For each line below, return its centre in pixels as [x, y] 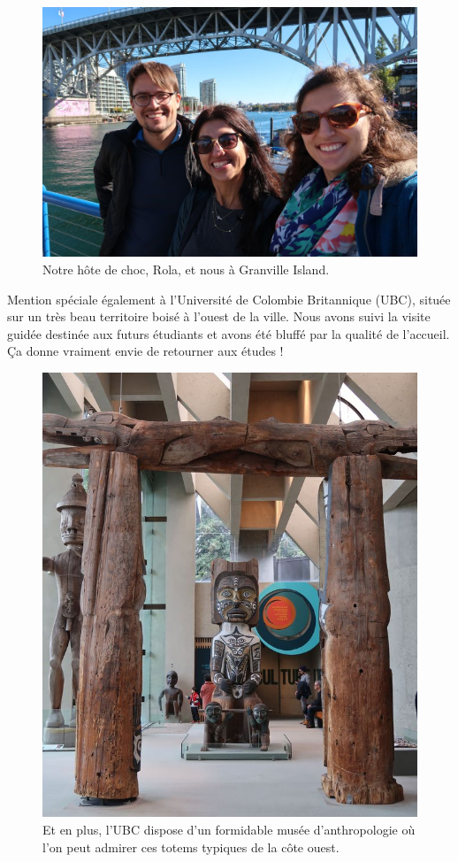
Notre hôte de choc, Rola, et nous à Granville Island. [186, 269]
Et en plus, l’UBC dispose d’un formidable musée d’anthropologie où [229, 830]
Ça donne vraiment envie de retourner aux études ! [145, 351]
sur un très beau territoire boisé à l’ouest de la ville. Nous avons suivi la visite [219, 316]
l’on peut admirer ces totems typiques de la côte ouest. [191, 847]
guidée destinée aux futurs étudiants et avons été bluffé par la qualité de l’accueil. [229, 333]
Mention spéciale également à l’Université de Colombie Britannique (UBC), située [229, 299]
